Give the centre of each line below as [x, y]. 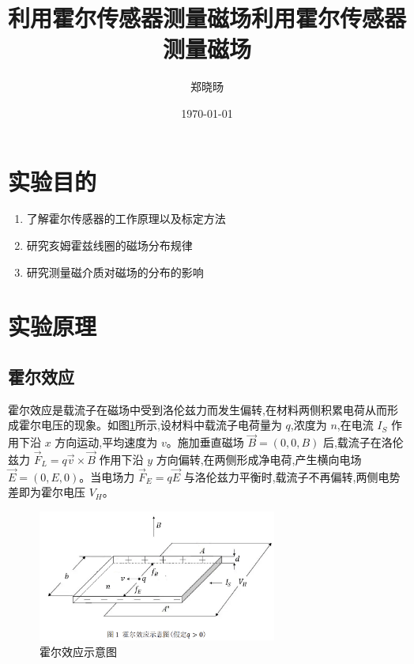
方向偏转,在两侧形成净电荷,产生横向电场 [259, 460]
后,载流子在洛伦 [363, 442]
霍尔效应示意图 [78, 651]
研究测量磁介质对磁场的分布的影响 [115, 272]
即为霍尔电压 [52, 492]
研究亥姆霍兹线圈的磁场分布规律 [109, 245]
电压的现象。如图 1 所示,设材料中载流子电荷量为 [161, 425]
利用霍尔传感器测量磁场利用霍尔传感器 [207, 18]
